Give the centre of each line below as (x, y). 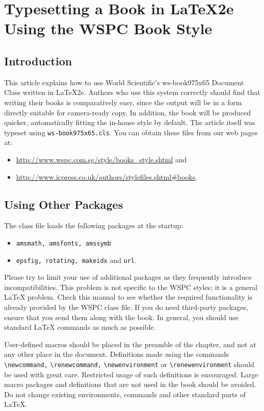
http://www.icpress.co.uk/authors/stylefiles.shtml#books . (107, 176)
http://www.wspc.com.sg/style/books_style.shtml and (101, 159)
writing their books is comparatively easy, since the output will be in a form (123, 102)
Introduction (38, 61)
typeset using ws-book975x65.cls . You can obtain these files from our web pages (131, 132)
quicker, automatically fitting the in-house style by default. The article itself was (130, 122)
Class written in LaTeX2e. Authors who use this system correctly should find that (132, 92)
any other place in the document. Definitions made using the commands (117, 354)
